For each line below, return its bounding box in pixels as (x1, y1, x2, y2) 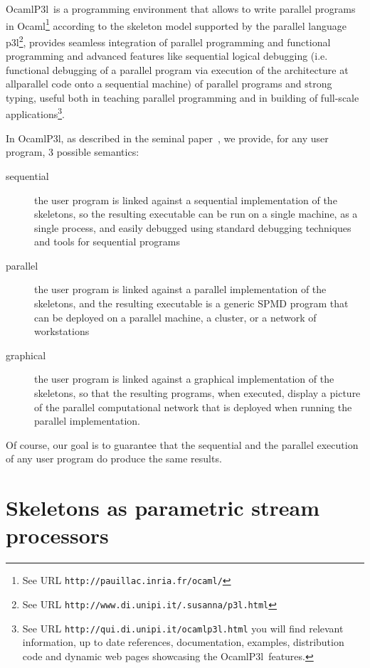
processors (6, 521, 109, 550)
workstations (34, 324, 90, 339)
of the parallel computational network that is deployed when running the (34, 399, 352, 414)
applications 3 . (6, 105, 65, 122)
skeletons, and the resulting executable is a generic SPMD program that (34, 296, 349, 311)
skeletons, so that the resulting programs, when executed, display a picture (34, 386, 361, 401)
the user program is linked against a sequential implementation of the (34, 192, 337, 207)
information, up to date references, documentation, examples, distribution (22, 635, 344, 650)
